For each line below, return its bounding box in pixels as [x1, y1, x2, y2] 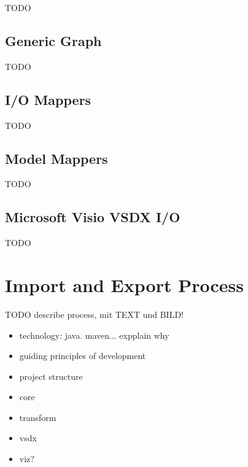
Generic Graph [5, 31, 102, 50]
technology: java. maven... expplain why [19, 328, 169, 341]
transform [19, 411, 56, 423]
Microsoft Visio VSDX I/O [5, 207, 180, 226]
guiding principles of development [19, 349, 146, 362]
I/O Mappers [5, 90, 91, 109]
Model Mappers [5, 149, 108, 168]
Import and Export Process [5, 272, 244, 297]
